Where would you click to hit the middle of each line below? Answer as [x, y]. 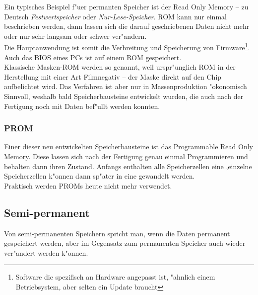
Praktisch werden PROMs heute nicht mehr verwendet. [88, 185]
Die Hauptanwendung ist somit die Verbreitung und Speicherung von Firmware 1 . [127, 47]
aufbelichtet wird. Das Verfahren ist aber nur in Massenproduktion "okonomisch [126, 86]
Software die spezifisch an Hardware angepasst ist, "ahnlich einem [115, 277]
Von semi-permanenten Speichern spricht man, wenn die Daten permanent [117, 233]
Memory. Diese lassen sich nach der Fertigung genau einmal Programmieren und [126, 156]
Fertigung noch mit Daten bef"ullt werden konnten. [82, 106]
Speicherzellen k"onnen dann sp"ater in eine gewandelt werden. [99, 176]
